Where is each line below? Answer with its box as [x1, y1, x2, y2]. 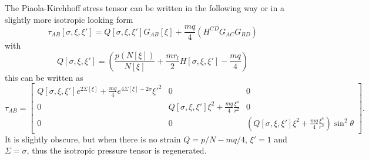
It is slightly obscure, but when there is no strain [5, 132, 181, 145]
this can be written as [5, 71, 83, 83]
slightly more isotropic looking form [5, 13, 133, 25]
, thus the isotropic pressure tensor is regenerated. [26, 144, 207, 156]
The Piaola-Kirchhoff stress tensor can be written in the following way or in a [5, 2, 284, 13]
